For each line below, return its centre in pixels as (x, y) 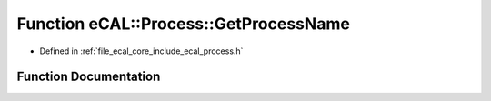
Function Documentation (89, 77)
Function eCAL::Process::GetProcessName (183, 24)
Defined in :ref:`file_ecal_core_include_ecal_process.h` (141, 51)
